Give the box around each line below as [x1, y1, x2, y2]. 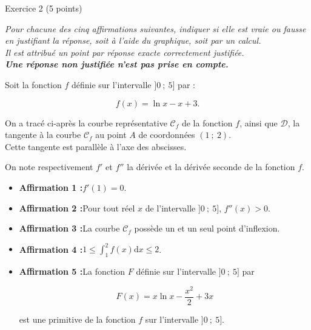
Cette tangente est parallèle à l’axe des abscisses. [5, 140, 187, 153]
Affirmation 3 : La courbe [19, 222, 120, 235]
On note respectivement [5, 160, 93, 173]
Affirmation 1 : [19, 180, 83, 193]
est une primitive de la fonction [19, 312, 136, 325]
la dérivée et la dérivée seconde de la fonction [127, 160, 295, 173]
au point [95, 128, 127, 141]
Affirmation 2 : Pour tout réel [19, 201, 135, 214]
